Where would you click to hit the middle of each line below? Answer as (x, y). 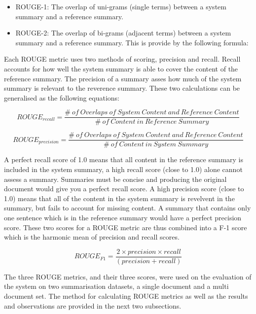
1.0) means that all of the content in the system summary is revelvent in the (119, 198)
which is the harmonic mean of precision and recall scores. (92, 237)
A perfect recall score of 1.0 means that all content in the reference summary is (124, 159)
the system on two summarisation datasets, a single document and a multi (116, 286)
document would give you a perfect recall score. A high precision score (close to (124, 189)
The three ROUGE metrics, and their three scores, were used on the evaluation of (128, 276)
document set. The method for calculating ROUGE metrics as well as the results (126, 296)
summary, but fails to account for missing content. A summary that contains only (128, 208)
